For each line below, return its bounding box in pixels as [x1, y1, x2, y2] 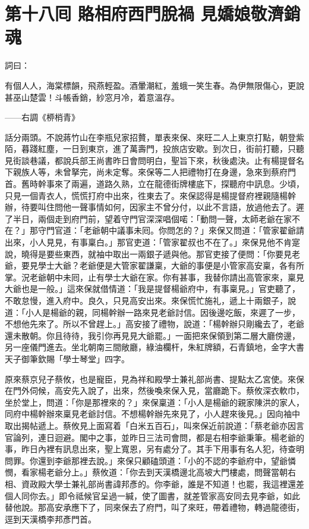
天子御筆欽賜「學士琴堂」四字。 [5, 352, 130, 365]
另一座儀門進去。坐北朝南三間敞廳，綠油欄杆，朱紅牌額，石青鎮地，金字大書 [5, 341, 304, 353]
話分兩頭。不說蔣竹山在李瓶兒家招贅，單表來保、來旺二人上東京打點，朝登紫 [5, 130, 304, 143]
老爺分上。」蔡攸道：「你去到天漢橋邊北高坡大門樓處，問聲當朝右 [46, 466, 296, 478]
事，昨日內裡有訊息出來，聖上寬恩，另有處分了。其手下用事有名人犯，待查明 [5, 443, 304, 455]
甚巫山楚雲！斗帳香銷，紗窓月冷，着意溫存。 [5, 91, 179, 103]
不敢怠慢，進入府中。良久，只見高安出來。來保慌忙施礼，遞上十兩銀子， [5, 294, 288, 306]
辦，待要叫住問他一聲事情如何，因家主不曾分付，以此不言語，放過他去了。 [5, 201, 296, 213]
